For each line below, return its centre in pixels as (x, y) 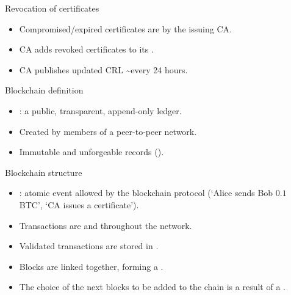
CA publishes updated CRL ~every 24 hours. (103, 69)
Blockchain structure (44, 172)
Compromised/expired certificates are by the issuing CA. (125, 28)
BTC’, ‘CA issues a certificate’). (79, 204)
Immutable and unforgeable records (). (92, 152)
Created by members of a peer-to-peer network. (108, 131)
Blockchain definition (44, 90)
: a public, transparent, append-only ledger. (100, 110)
